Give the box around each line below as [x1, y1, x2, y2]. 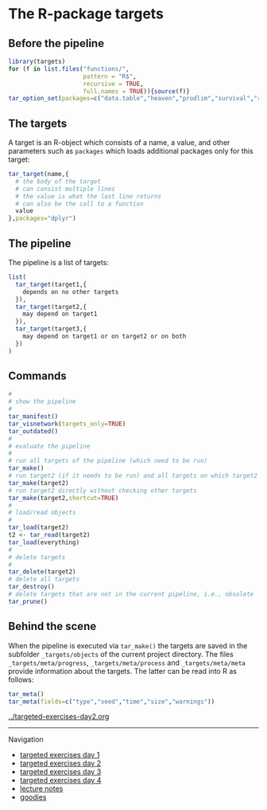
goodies [19, 792, 47, 802]
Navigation [8, 734, 44, 745]
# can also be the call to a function [15, 200, 145, 208]
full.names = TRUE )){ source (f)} [83, 87, 191, 96]
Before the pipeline [8, 37, 105, 50]
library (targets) [8, 57, 66, 65]
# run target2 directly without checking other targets [8, 487, 197, 495]
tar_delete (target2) [8, 568, 77, 576]
